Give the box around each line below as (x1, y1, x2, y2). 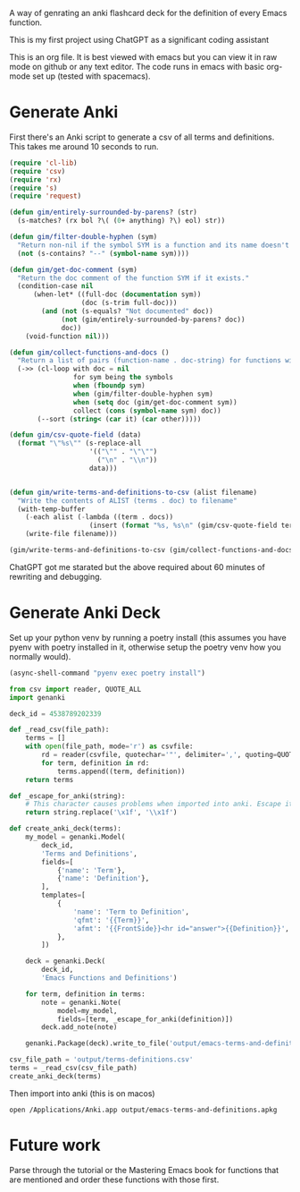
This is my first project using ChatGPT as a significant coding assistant (9, 35, 270, 45)
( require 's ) (9, 183, 58, 192)
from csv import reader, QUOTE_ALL (9, 685, 142, 694)
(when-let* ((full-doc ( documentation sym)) (32, 290, 202, 299)
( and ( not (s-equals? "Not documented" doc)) (41, 307, 214, 316)
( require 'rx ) (9, 175, 62, 184)
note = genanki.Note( (41, 998, 122, 1007)
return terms (25, 775, 74, 784)
